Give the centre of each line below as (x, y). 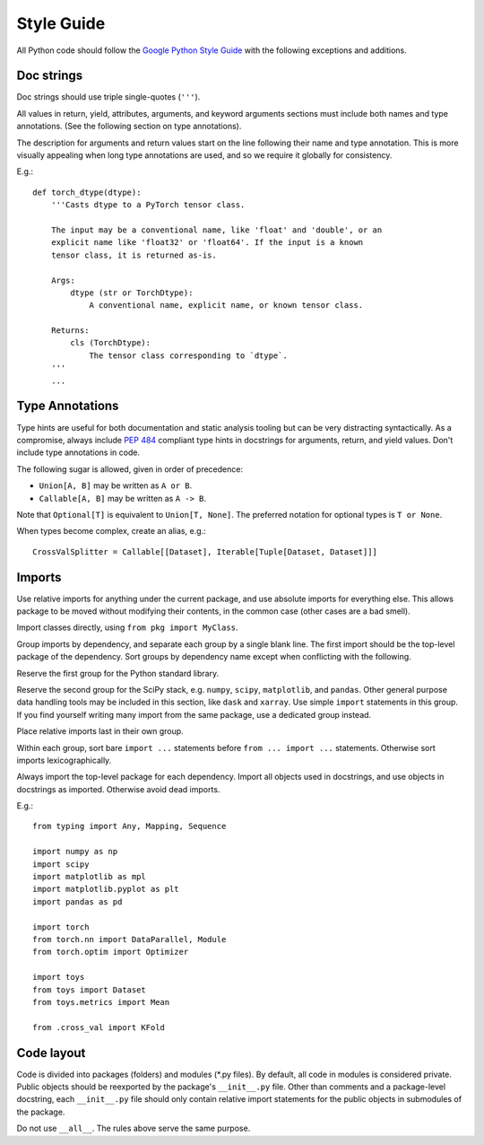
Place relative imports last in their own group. (100, 731)
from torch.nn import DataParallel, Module (130, 939)
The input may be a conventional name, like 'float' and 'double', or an (216, 230)
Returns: (70, 331)
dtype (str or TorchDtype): (132, 293)
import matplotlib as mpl (90, 877)
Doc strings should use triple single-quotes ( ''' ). (108, 97)
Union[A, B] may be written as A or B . (116, 485)
